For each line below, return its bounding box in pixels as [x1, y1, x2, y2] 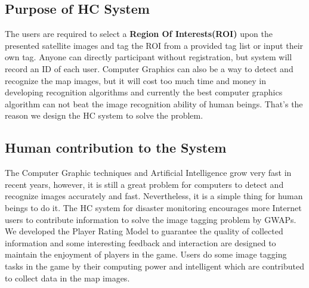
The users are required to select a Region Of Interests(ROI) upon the [5, 27, 273, 40]
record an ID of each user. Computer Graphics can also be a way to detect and [5, 62, 293, 75]
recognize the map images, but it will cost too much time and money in [5, 74, 267, 86]
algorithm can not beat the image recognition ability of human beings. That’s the [5, 97, 303, 110]
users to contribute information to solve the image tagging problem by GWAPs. [5, 213, 296, 225]
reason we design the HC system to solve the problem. [5, 109, 203, 122]
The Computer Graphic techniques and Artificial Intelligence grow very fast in [5, 166, 292, 179]
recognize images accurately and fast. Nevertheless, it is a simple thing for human [5, 190, 303, 202]
